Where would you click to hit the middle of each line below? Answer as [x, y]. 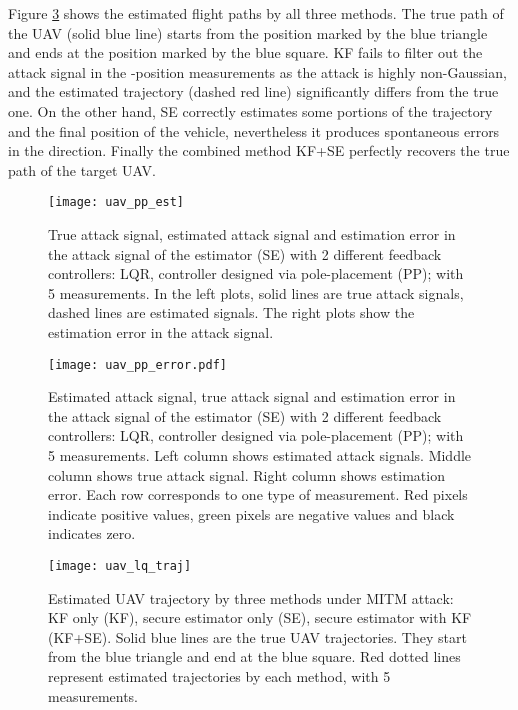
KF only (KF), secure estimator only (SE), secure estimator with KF [260, 617]
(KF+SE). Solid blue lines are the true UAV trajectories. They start [257, 636]
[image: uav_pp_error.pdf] [137, 364]
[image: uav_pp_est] [116, 202]
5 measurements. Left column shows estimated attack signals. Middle [260, 455]
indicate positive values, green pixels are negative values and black [251, 513]
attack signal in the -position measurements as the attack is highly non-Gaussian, [257, 71]
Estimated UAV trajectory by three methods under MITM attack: [251, 597]
